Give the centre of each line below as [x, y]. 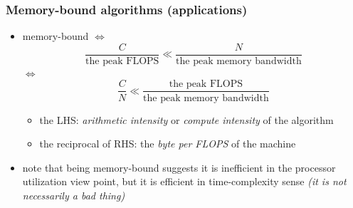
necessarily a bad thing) [74, 195]
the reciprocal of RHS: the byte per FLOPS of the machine [168, 144]
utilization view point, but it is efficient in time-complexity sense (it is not [184, 181]
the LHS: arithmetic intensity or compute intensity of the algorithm [186, 119]
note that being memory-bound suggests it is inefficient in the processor [179, 167]
